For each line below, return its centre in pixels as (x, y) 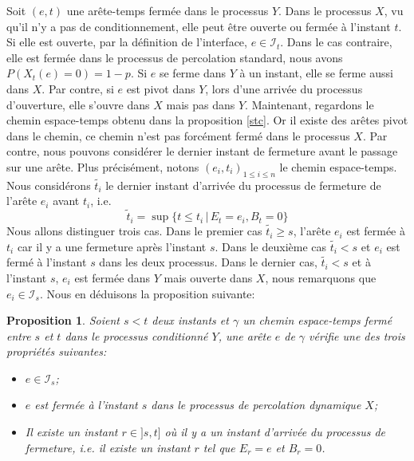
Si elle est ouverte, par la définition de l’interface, (127, 42)
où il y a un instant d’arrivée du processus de (275, 432)
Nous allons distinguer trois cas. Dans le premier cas (134, 231)
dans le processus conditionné (136, 335)
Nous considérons (49, 185)
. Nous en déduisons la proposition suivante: (147, 293)
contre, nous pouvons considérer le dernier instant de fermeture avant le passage (202, 151)
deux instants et (190, 320)
